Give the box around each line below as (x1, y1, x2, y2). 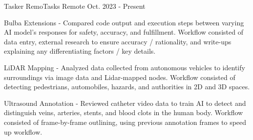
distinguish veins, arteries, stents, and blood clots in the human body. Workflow (4, 107, 243, 118)
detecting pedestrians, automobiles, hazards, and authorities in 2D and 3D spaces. (4, 81, 250, 92)
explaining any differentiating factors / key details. (4, 46, 156, 56)
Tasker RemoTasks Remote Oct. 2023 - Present (4, 1, 146, 11)
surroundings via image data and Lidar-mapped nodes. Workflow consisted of (4, 72, 235, 82)
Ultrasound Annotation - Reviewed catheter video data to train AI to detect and (4, 98, 246, 108)
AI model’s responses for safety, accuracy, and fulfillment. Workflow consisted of (4, 27, 243, 37)
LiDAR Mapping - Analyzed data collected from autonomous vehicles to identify (4, 62, 245, 72)
